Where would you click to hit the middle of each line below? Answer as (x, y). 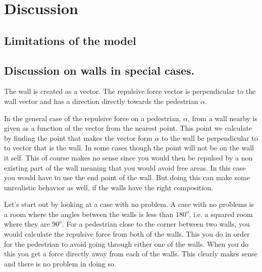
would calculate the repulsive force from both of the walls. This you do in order (127, 234)
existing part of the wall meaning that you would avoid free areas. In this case (125, 167)
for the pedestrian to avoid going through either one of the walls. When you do (126, 243)
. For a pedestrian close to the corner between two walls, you (156, 224)
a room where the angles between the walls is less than (89, 214)
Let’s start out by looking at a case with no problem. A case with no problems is (129, 204)
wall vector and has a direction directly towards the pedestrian (101, 101)
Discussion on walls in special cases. (99, 70)
